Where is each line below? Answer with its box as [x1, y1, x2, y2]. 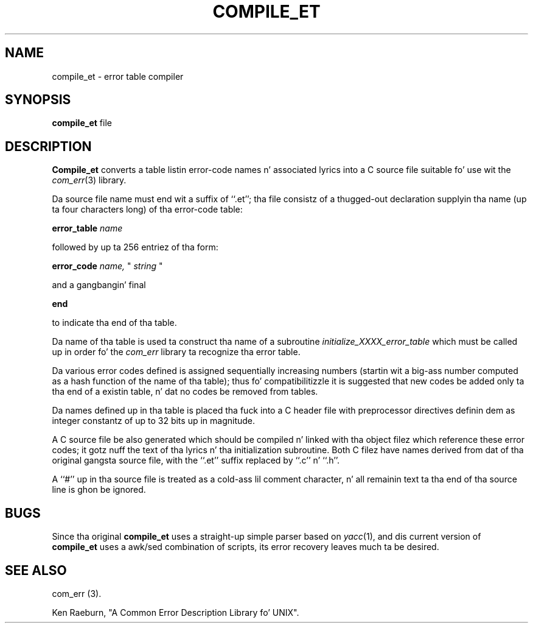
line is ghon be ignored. [52, 484, 146, 495]
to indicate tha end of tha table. [52, 317, 177, 328]
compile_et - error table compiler [52, 71, 184, 82]
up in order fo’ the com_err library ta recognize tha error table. [52, 347, 301, 358]
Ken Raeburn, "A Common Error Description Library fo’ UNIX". [52, 607, 299, 618]
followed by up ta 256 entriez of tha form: [52, 242, 218, 253]
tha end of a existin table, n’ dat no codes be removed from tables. [52, 386, 318, 397]
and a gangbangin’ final [52, 280, 146, 291]
